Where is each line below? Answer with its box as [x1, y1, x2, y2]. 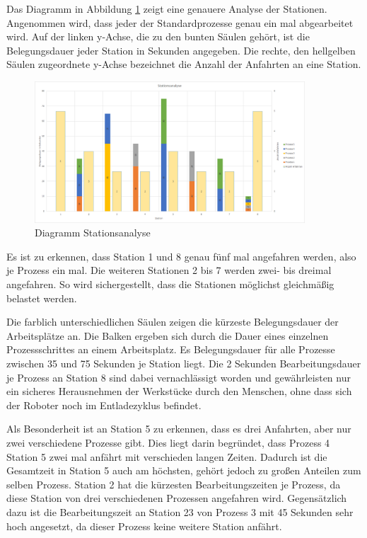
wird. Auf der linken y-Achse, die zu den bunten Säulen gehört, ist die [6, 29, 310, 44]
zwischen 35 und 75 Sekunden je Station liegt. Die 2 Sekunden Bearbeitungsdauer [6, 356, 361, 371]
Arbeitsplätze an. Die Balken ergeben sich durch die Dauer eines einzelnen [6, 328, 329, 343]
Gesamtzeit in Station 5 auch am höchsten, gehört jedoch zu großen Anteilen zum [6, 463, 361, 478]
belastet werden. [6, 290, 77, 305]
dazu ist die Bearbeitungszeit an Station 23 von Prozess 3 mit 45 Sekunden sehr [6, 504, 354, 519]
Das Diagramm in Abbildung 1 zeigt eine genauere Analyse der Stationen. [6, 1, 327, 16]
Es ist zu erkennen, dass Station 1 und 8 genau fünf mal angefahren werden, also [6, 248, 356, 263]
